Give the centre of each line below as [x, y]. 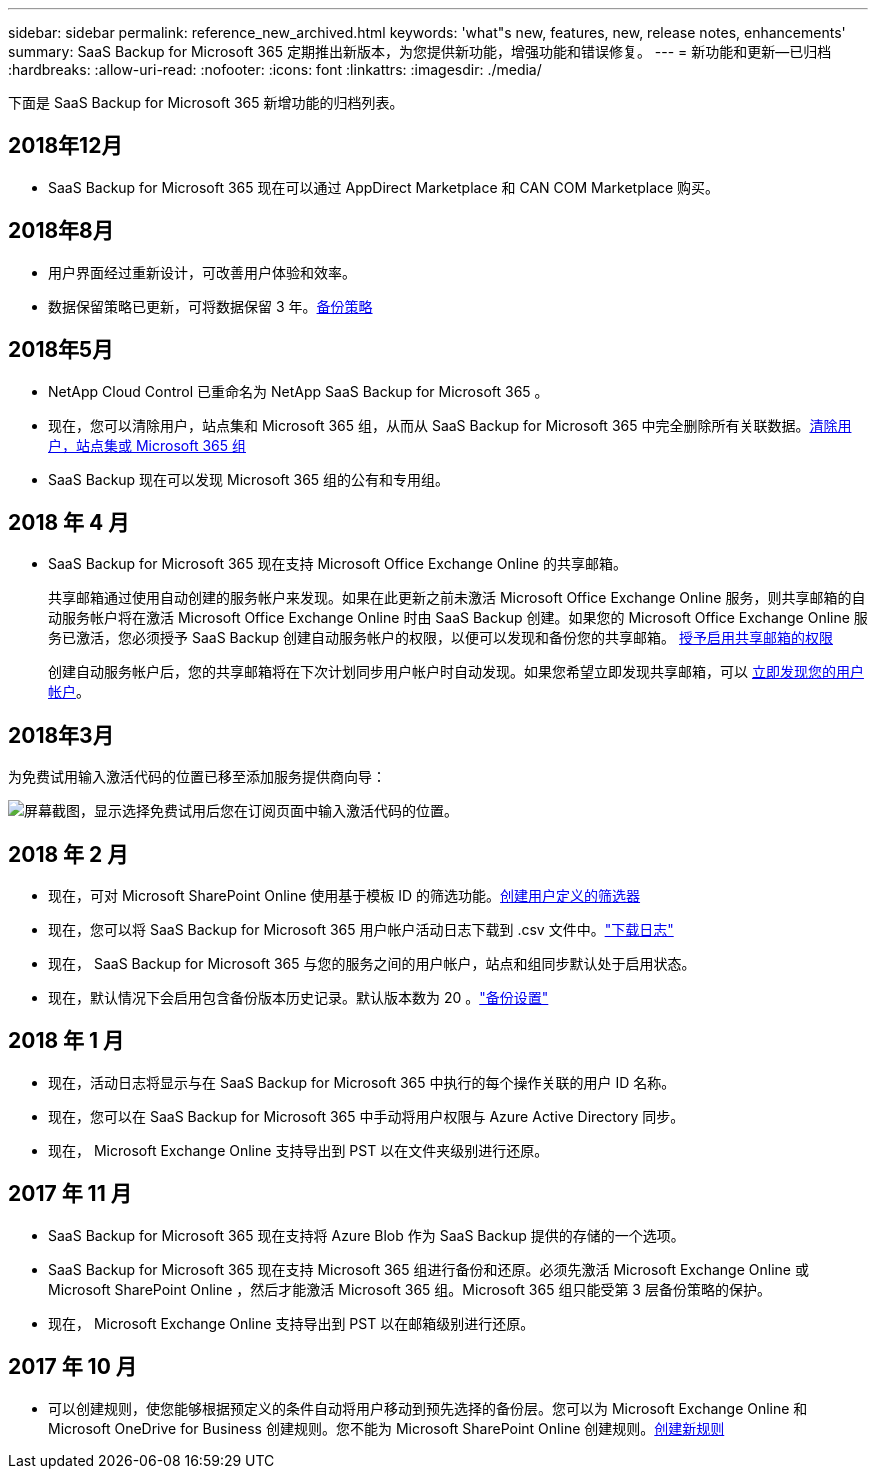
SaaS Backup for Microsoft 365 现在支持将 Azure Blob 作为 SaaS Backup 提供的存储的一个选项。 [366, 1235]
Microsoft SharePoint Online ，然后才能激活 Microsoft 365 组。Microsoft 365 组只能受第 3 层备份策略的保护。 [409, 1289]
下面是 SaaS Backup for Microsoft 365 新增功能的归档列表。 [206, 102]
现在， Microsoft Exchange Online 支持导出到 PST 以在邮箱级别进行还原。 [291, 1323]
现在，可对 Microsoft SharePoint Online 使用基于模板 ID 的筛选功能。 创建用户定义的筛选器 [344, 896]
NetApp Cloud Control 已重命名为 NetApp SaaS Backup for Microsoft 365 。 [298, 391]
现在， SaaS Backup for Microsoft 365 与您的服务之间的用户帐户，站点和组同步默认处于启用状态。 [372, 964]
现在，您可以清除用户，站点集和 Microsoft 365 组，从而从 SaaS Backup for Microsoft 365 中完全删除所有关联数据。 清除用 [450, 425]
